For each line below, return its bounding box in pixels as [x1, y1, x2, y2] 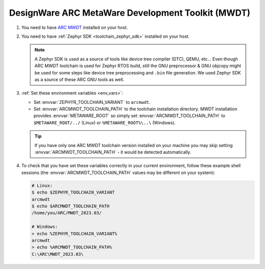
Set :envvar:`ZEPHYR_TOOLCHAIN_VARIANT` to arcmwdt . [33, 99, 151, 105]
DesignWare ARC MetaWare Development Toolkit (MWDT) [9, 7, 250, 18]
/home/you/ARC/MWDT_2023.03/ [31, 210, 102, 216]
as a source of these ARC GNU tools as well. [34, 76, 125, 82]
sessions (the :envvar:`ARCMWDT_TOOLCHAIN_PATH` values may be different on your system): [21, 170, 215, 175]
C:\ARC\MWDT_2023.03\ [31, 251, 84, 257]
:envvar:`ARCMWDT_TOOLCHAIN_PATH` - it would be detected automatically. [34, 149, 191, 155]
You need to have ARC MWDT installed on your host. [21, 24, 128, 30]
